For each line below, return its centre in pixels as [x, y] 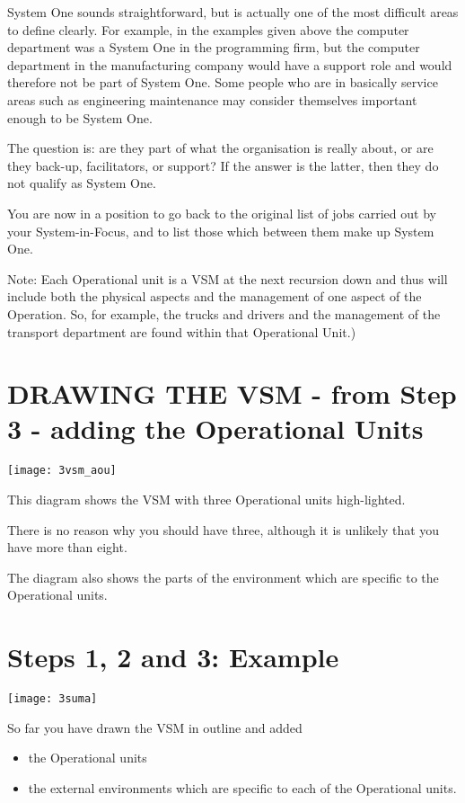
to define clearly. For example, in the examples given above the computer [208, 29]
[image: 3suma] [53, 699]
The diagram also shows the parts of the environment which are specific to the [223, 577]
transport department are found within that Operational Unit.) [182, 331]
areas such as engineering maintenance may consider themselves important [212, 99]
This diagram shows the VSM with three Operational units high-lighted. [206, 500]
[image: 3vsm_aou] [62, 471]
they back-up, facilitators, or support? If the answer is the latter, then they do [223, 165]
